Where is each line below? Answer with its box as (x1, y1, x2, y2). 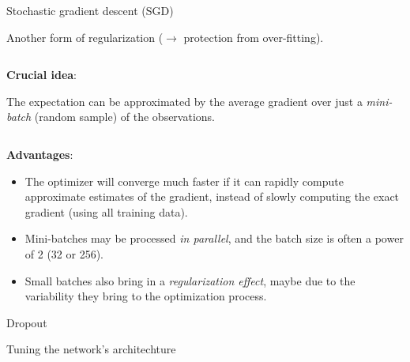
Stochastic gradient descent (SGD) (6, 2, 174, 18)
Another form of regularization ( (6, 28, 164, 45)
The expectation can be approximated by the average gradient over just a (6, 92, 363, 109)
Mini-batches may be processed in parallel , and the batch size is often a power (24, 230, 404, 247)
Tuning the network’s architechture (6, 341, 176, 357)
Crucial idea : (6, 66, 77, 83)
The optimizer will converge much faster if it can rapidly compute (24, 172, 344, 189)
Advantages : (6, 145, 73, 162)
